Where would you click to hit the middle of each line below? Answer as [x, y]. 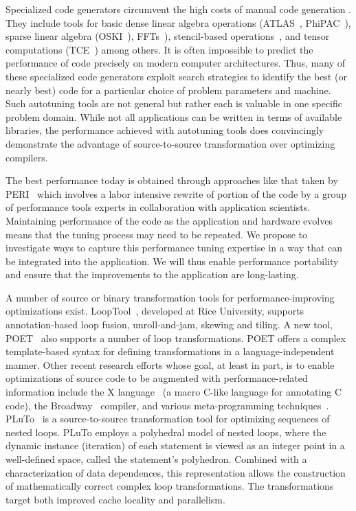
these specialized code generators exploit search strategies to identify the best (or [176, 76]
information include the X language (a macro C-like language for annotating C [174, 392]
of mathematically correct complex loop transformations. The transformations [170, 486]
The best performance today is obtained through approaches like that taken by [172, 180]
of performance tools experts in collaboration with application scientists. [158, 207]
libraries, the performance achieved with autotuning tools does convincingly [165, 130]
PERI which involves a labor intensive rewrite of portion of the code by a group [176, 193]
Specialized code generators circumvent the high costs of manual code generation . [179, 9]
